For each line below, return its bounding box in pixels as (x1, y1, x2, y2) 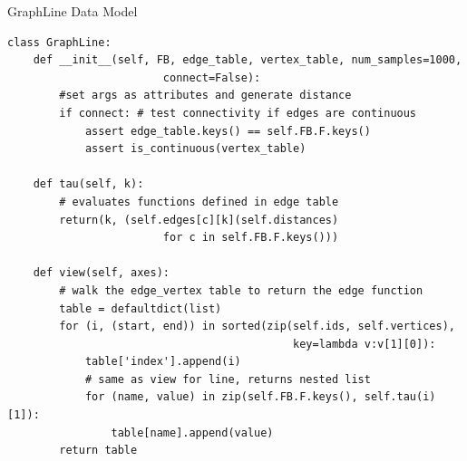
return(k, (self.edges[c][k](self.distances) (59, 213, 339, 226)
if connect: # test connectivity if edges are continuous (59, 106, 417, 120)
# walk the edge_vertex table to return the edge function (59, 283, 423, 297)
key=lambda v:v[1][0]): (293, 337, 436, 351)
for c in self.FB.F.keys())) (162, 231, 339, 245)
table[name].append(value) (111, 426, 274, 439)
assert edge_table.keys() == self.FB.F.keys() (84, 124, 371, 138)
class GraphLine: (7, 35, 112, 49)
